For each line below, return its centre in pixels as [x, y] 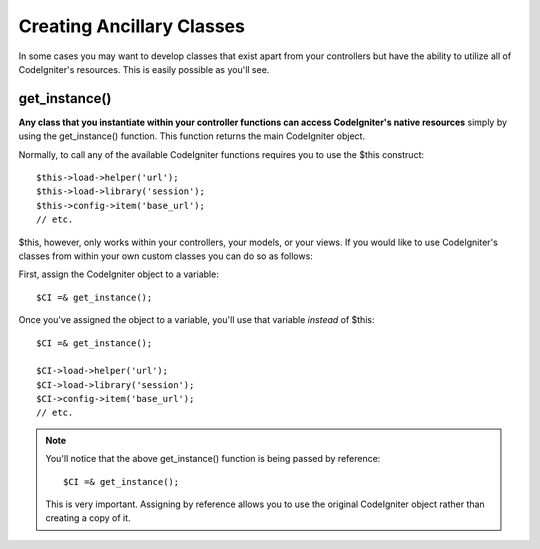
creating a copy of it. [88, 518]
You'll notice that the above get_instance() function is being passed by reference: [213, 459]
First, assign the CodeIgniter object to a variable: [118, 274]
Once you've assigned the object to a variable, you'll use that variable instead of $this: [196, 320]
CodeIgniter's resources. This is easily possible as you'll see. [144, 69]
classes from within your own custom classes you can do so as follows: [166, 256]
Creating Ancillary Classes [131, 26]
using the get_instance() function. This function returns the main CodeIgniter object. [191, 136]
